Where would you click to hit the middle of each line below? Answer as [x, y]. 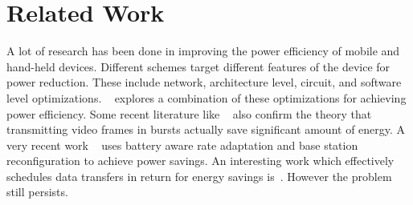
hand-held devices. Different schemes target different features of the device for [198, 66]
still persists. [37, 192]
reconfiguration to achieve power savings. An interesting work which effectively [200, 161]
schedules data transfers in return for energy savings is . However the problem [199, 176]
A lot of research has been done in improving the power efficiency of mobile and [203, 51]
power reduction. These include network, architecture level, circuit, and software [204, 82]
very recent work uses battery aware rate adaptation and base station [182, 145]
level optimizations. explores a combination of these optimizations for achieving [206, 97]
